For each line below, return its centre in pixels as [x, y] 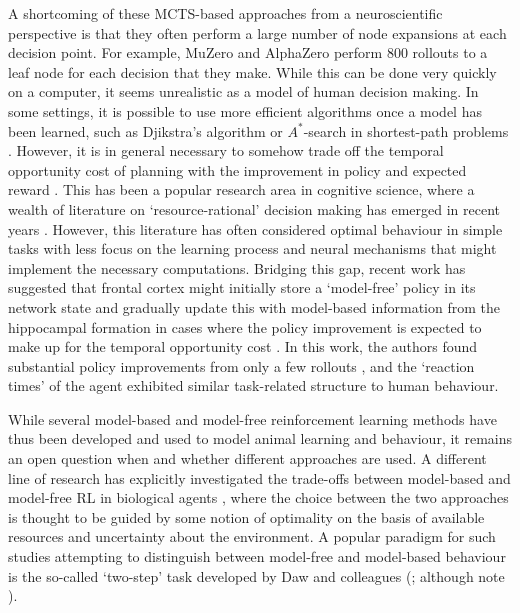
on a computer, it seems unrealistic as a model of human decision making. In [243, 91]
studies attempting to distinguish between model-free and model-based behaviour [257, 556]
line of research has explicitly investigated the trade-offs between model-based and [259, 477]
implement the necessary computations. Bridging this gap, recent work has [237, 267]
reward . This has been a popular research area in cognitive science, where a [241, 189]
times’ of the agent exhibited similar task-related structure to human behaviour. [253, 385]
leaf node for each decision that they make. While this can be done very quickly [252, 71]
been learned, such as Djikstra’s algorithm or [145, 130]
